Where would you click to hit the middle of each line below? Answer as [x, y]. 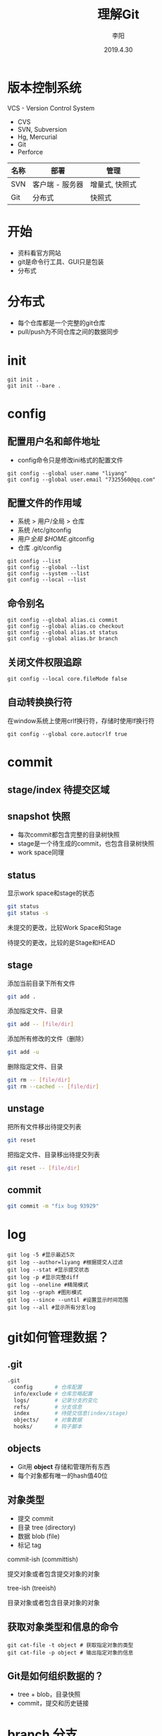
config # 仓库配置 [48, 1387]
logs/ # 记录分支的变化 [56, 1400]
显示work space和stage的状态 [51, 892]
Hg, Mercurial [37, 137]
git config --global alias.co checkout [66, 626]
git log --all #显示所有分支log [52, 1307]
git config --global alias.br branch [63, 639]
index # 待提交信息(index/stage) [71, 1414]
